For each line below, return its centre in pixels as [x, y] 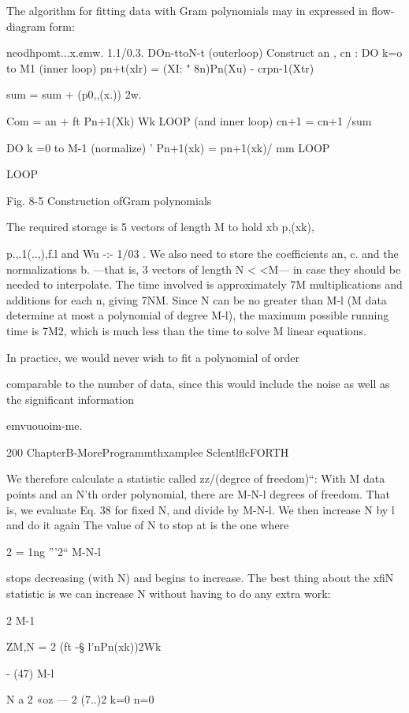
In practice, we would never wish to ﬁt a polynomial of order [153, 357]
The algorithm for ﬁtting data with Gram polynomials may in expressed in [187, 10]
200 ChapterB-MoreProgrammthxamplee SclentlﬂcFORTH [148, 452]
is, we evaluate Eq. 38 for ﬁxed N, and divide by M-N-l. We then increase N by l [201, 509]
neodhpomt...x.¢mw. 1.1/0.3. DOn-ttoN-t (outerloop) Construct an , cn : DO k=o [204, 52]
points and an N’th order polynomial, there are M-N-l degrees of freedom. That [198, 494]
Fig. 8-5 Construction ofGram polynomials [109, 200]
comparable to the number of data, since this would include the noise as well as [198, 384]
